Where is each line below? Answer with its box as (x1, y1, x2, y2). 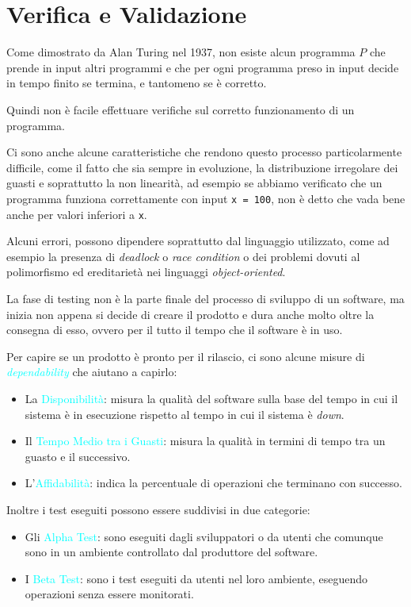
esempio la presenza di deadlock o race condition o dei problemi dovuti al (6, 248, 360, 264)
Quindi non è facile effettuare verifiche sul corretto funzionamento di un (6, 101, 355, 117)
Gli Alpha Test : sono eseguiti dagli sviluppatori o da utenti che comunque (25, 528, 383, 544)
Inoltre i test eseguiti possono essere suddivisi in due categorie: (6, 501, 310, 517)
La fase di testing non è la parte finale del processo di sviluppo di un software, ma (6, 290, 405, 306)
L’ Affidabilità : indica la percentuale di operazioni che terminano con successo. (25, 474, 402, 491)
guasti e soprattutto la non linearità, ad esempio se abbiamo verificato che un (6, 175, 382, 191)
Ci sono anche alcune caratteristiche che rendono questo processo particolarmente (6, 144, 402, 160)
